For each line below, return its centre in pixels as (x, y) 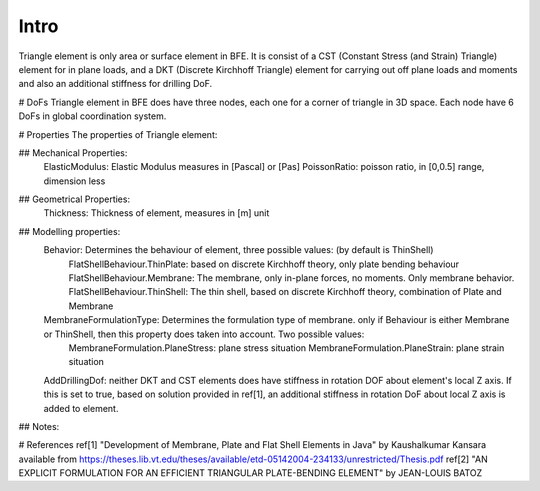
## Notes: (39, 426)
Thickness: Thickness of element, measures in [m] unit (156, 213)
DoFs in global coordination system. (92, 116)
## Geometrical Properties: (74, 199)
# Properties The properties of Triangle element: (118, 134)
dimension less (74, 181)
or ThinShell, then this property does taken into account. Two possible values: (204, 334)
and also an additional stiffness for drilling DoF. (115, 84)
